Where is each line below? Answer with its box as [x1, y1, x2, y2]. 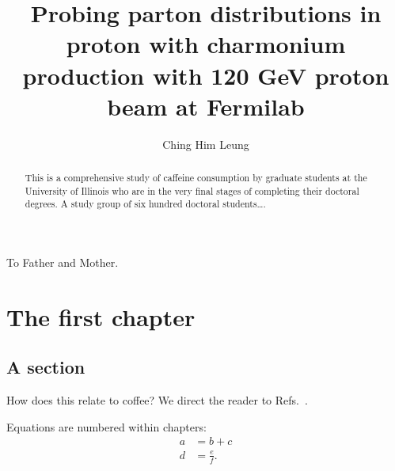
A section [6, 355, 85, 379]
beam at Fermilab [107, 89, 305, 122]
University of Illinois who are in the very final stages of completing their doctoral [25, 184, 359, 197]
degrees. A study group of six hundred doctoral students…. [25, 197, 266, 211]
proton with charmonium [66, 28, 346, 60]
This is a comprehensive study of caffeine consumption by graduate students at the [25, 171, 367, 184]
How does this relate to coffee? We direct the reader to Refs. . [6, 392, 308, 408]
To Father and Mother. [6, 254, 119, 271]
